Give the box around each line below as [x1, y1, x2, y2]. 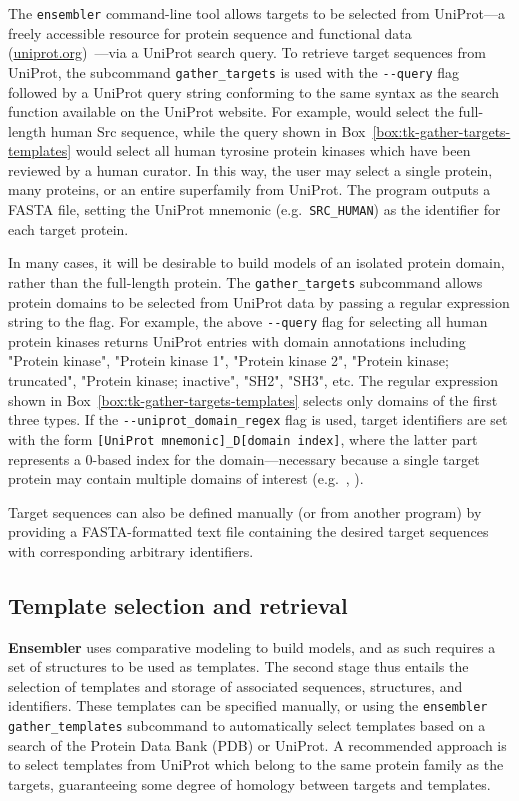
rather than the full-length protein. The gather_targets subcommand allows [8, 271, 483, 292]
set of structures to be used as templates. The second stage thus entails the [8, 656, 469, 677]
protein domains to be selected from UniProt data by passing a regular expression [8, 291, 510, 312]
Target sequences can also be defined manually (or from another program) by [8, 501, 482, 522]
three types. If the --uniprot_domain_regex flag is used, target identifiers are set [8, 409, 508, 430]
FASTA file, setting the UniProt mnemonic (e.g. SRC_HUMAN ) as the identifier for [8, 199, 501, 220]
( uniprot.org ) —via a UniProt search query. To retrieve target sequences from [8, 42, 486, 63]
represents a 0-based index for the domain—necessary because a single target [8, 448, 480, 469]
